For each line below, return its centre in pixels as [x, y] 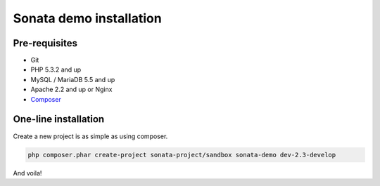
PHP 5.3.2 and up [56, 69]
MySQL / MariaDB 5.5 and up [73, 79]
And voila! [27, 173]
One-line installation [59, 119]
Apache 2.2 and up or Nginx [71, 89]
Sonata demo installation [87, 18]
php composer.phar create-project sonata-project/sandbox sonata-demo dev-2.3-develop [182, 155]
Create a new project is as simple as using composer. [90, 136]
